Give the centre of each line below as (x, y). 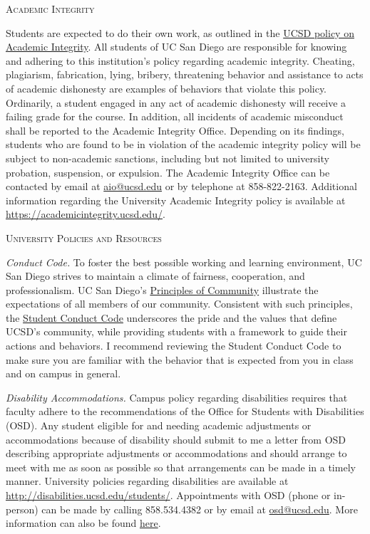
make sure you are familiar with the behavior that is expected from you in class (180, 359)
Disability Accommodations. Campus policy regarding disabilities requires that (177, 397)
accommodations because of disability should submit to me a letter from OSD (176, 439)
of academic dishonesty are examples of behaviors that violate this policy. (166, 88)
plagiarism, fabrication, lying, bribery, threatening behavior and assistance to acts (185, 74)
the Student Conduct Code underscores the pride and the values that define (171, 317)
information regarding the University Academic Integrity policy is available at (176, 200)
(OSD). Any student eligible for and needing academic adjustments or (159, 425)
